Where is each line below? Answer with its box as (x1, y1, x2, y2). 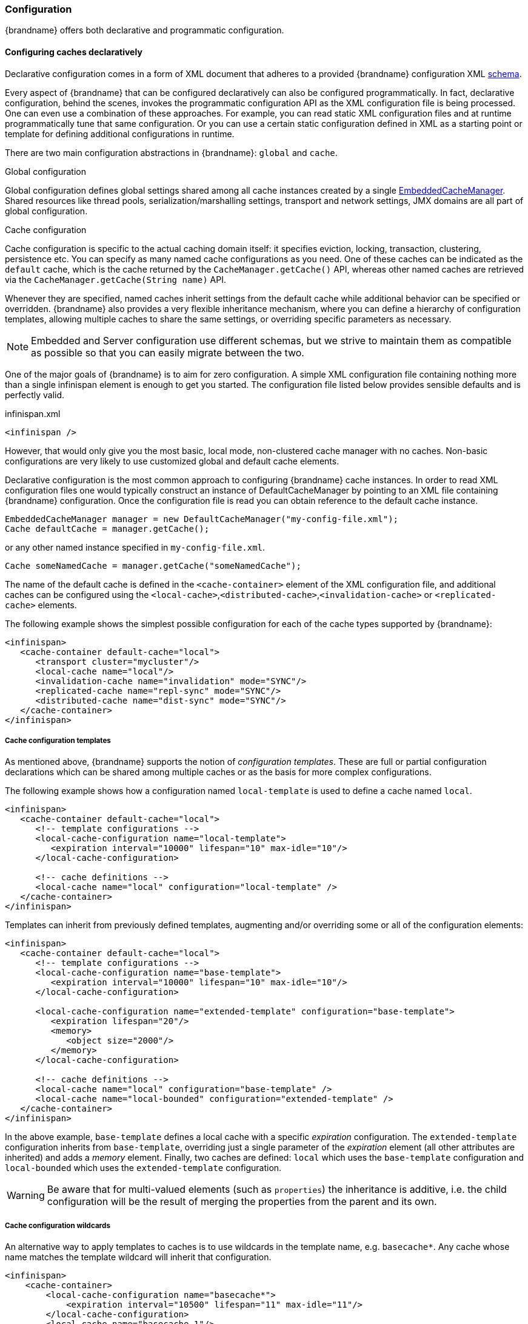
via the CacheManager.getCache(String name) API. (5, 274, 226, 285)
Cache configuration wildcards (5, 1221, 110, 1230)
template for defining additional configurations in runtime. (5, 128, 235, 139)
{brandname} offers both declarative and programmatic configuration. (5, 25, 284, 36)
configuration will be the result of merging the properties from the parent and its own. (47, 1195, 437, 1208)
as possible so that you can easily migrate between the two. (31, 346, 304, 359)
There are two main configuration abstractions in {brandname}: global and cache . (5, 147, 338, 158)
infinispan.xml (5, 408, 61, 419)
